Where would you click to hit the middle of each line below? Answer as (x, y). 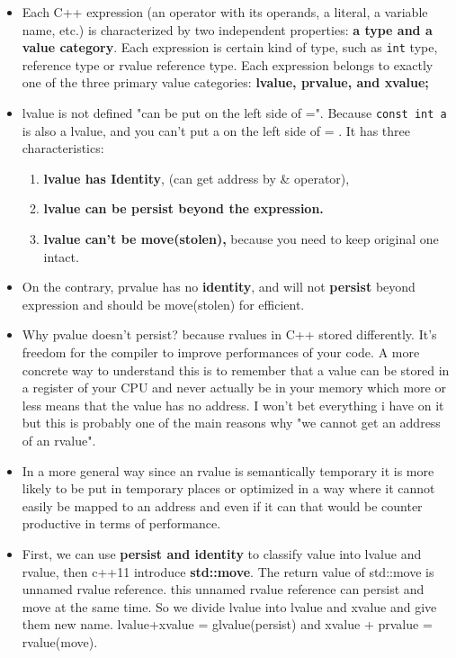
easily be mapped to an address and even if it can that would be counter (222, 505)
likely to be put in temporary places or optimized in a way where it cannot (228, 488)
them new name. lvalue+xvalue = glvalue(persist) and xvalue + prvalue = (227, 624)
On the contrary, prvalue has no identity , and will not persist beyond (219, 287)
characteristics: (63, 148)
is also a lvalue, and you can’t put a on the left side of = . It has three (216, 130)
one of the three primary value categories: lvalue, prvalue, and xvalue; (225, 82)
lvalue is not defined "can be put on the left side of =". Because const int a (234, 113)
